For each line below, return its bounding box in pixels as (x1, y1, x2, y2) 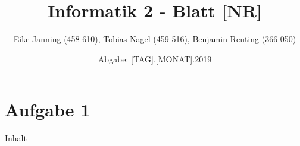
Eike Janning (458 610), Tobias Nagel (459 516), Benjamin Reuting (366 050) (13, 33, 296, 45)
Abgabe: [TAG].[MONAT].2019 (98, 52, 212, 65)
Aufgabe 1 (5, 97, 90, 122)
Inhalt (5, 132, 27, 144)
